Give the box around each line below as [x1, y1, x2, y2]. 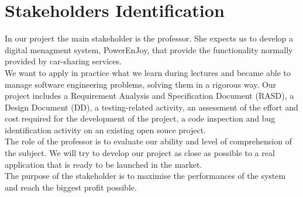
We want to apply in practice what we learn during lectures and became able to [5, 66, 291, 78]
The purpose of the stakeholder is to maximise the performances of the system [5, 170, 286, 182]
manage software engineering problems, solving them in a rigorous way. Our [5, 78, 277, 90]
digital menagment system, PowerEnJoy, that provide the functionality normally [5, 43, 293, 56]
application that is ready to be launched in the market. [5, 158, 202, 170]
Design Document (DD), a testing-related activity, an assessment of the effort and [5, 101, 298, 113]
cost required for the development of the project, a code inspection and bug [5, 112, 276, 125]
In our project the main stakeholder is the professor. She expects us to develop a [5, 32, 293, 44]
